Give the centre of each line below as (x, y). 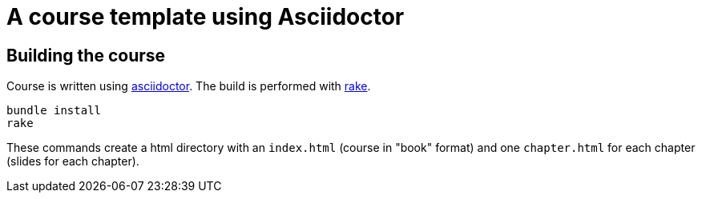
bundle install (54, 111)
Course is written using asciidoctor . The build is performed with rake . (189, 86)
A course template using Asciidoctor (206, 17)
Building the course (86, 55)
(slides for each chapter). (73, 161)
